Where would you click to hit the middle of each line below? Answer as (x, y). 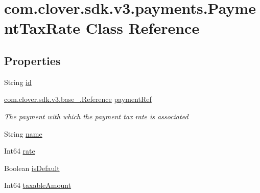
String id (18, 82)
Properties (32, 60)
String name (23, 133)
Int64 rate (20, 151)
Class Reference (143, 28)
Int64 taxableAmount (38, 185)
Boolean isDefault (32, 168)
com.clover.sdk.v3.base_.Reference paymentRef (78, 99)
